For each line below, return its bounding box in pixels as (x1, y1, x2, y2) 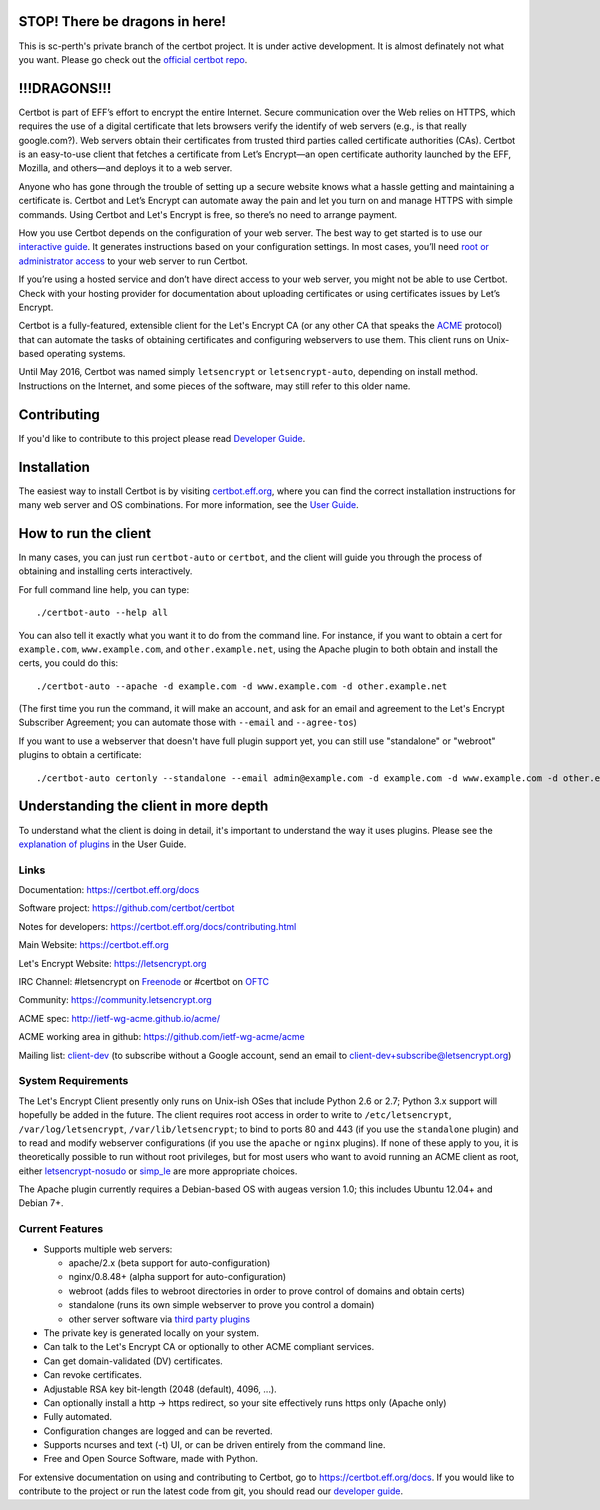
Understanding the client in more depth (18, 798, 269, 815)
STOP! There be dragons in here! (18, 13, 227, 30)
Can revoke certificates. (43, 1369, 142, 1381)
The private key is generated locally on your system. (43, 1326, 260, 1339)
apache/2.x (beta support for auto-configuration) (68, 1257, 271, 1269)
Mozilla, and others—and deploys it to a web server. (18, 162, 233, 174)
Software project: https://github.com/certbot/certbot (18, 902, 235, 914)
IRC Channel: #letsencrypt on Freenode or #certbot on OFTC (18, 976, 270, 988)
